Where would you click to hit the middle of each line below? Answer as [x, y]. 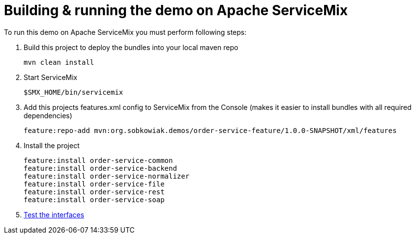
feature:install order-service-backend [100, 168]
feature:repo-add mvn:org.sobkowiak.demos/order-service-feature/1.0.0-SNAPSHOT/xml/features [210, 130]
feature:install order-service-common [98, 160]
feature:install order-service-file [94, 184]
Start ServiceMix [51, 77]
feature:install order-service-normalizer [107, 176]
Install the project [52, 145]
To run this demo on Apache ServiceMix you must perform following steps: [125, 32]
